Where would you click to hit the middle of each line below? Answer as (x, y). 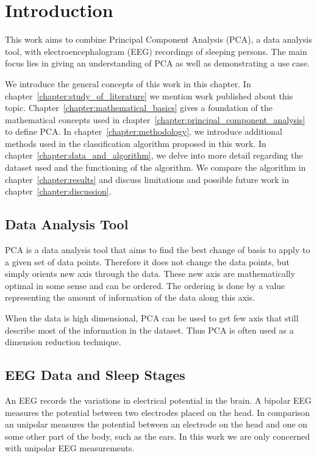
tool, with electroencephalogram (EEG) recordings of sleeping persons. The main (156, 51)
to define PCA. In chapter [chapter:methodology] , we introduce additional (144, 131)
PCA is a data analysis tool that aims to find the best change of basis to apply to (158, 250)
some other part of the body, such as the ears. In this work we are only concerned (158, 436)
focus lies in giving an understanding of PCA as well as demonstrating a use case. (158, 63)
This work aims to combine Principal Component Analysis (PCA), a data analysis (158, 39)
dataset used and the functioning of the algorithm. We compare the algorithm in (155, 167)
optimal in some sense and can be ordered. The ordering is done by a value (145, 285)
